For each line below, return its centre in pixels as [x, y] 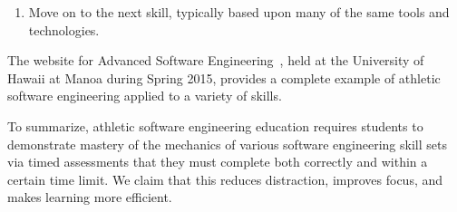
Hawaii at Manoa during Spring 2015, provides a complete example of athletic [224, 77]
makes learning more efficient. [90, 197]
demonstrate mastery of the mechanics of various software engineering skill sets [227, 144]
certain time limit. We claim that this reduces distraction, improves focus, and [225, 179]
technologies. [64, 29]
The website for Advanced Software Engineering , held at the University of [216, 60]
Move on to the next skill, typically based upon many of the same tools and [239, 12]
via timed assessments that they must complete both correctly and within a [218, 162]
